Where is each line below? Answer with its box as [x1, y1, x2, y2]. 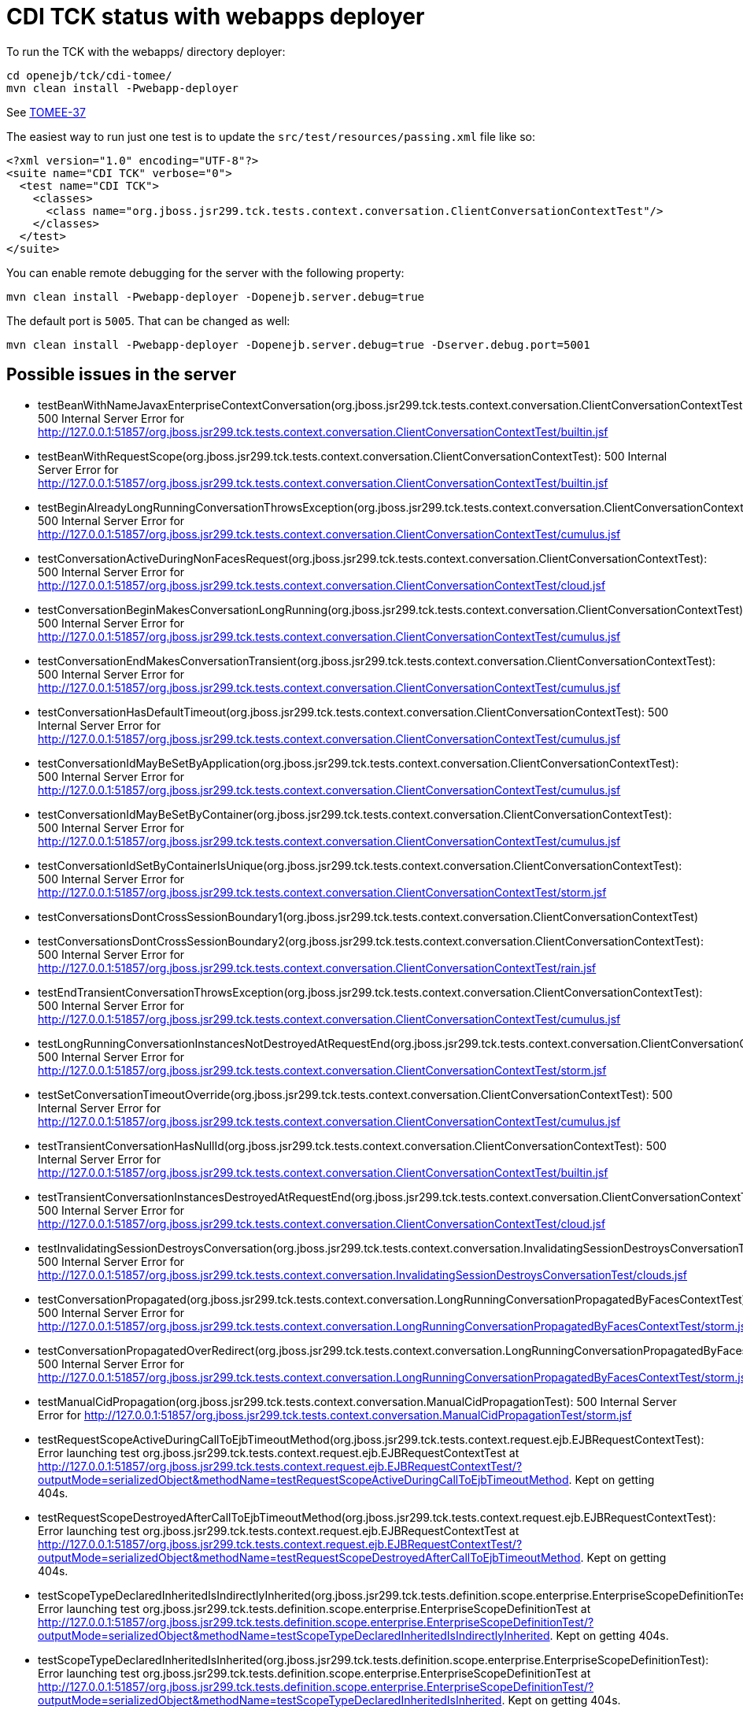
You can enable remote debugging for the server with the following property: [6, 265, 405, 279]
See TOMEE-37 [6, 105, 86, 119]
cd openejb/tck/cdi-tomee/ [6, 68, 172, 82]
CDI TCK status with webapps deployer [6, 3, 425, 30]
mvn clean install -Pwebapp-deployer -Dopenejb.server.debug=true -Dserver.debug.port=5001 [6, 338, 590, 351]
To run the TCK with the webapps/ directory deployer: [6, 44, 286, 58]
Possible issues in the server [6, 364, 236, 385]
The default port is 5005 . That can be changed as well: [6, 313, 290, 327]
